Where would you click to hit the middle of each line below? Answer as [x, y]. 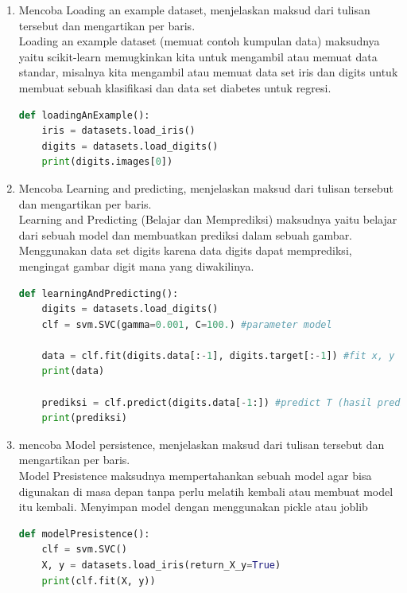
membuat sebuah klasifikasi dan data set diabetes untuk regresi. [175, 87]
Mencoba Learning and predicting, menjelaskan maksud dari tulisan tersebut [206, 187]
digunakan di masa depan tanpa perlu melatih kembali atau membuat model [206, 491]
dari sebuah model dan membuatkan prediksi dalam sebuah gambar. [186, 234]
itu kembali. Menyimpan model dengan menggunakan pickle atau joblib [193, 507]
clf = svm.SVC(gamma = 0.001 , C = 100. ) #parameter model [187, 324]
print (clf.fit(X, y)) [99, 581]
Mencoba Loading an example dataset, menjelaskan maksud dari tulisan [194, 10]
